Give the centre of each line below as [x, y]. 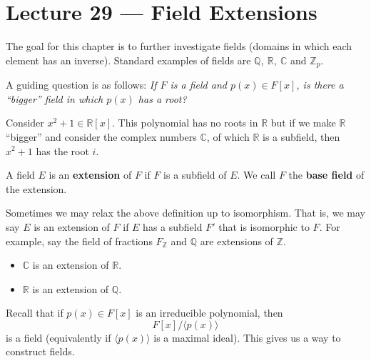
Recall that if [35, 313]
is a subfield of [195, 175]
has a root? [162, 98]
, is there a [320, 85]
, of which [228, 136]
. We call [256, 175]
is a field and [198, 85]
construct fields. [40, 351]
